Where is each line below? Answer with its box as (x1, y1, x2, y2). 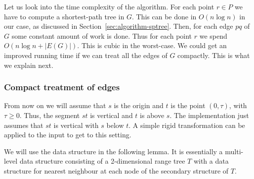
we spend (199, 30, 227, 41)
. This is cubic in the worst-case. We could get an (77, 40, 227, 51)
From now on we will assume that (4, 100, 106, 111)
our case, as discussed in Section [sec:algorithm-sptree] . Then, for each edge (4, 21, 233, 31)
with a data (193, 156, 229, 166)
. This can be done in (131, 11, 197, 21)
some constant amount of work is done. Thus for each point (11, 30, 192, 41)
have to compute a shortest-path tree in (4, 11, 125, 21)
